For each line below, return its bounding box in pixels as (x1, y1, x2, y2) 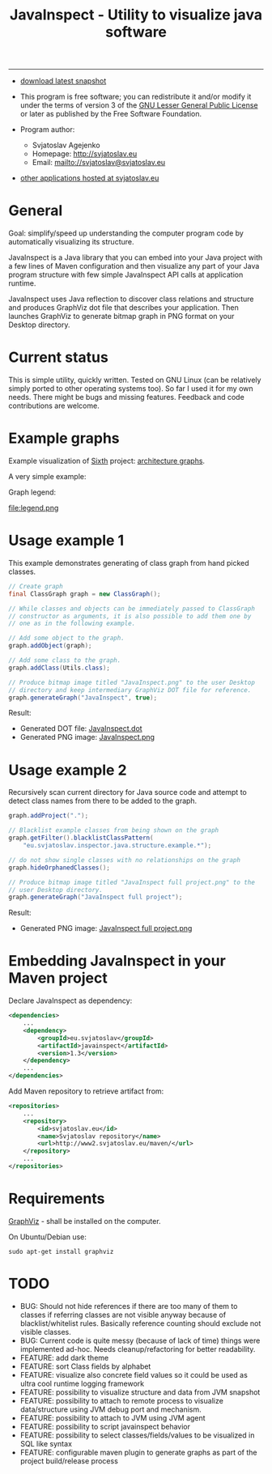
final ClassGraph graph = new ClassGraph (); (8, 589, 161, 598)
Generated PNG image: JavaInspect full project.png (19, 924, 193, 933)
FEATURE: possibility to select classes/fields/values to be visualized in (19, 1430, 255, 1440)
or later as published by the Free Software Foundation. (19, 109, 202, 119)
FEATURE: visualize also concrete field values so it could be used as (19, 1370, 249, 1379)
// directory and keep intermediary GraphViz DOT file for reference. (8, 686, 252, 694)
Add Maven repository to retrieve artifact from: (8, 1086, 164, 1096)
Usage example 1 (8, 532, 125, 550)
